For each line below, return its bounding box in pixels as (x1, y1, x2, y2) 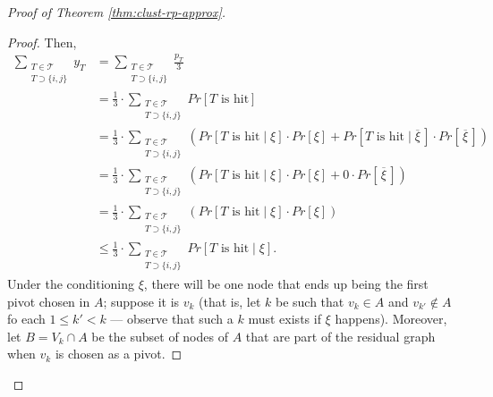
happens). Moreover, (335, 309, 447, 328)
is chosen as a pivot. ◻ (55, 344, 183, 363)
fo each (7, 309, 46, 328)
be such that (275, 291, 344, 310)
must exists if (248, 309, 321, 328)
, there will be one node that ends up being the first (143, 274, 429, 292)
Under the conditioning (7, 274, 135, 292)
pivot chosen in (7, 291, 90, 310)
